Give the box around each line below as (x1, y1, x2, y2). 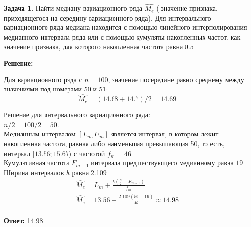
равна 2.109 (72, 167, 107, 177)
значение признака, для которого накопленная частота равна (4, 41, 183, 51)
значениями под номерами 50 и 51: (4, 84, 108, 94)
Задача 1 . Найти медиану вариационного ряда (4, 3, 142, 13)
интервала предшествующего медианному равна (91, 158, 234, 168)
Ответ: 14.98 (4, 215, 43, 226)
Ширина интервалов (4, 167, 64, 177)
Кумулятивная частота (4, 158, 69, 168)
